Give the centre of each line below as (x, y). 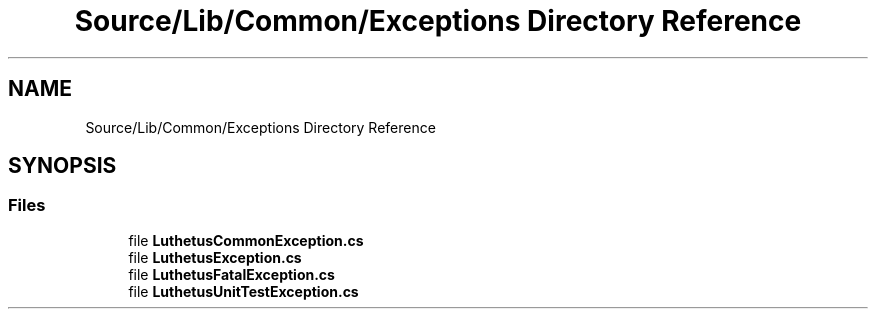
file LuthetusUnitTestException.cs (243, 291)
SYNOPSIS (62, 166)
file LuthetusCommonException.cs (246, 240)
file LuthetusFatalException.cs (231, 274)
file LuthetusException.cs (215, 257)
